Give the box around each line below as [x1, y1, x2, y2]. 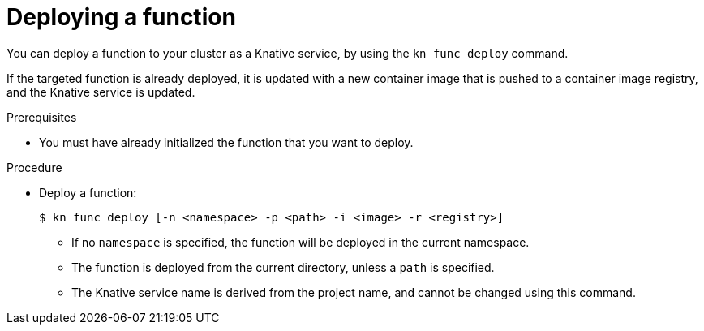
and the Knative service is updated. [6, 84, 195, 99]
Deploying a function [6, 3, 236, 31]
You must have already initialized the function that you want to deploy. [39, 135, 414, 149]
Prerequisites [6, 110, 77, 124]
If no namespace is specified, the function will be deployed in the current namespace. [71, 234, 530, 249]
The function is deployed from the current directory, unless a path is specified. [71, 260, 495, 274]
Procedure [6, 160, 62, 174]
